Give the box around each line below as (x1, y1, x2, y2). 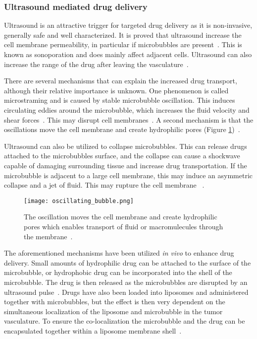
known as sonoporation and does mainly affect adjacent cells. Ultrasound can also (4, 49, 252, 59)
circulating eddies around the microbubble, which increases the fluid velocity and (4, 104, 250, 115)
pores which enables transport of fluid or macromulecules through (24, 221, 223, 231)
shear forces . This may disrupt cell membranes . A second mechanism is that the (4, 114, 254, 125)
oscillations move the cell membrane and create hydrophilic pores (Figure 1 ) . (4, 124, 240, 135)
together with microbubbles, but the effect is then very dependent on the (4, 296, 225, 307)
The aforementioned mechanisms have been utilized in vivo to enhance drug (4, 248, 234, 258)
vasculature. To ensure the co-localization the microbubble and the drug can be (4, 316, 245, 326)
